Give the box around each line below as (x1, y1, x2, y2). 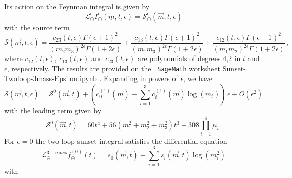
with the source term (4, 22, 70, 32)
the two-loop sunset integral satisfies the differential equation (35, 135, 227, 146)
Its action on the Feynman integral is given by (4, 1, 150, 11)
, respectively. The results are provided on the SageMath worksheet (7, 63, 220, 73)
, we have (183, 73, 212, 84)
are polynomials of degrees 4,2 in (137, 53, 241, 64)
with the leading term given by (4, 105, 102, 115)
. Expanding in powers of (99, 73, 178, 84)
